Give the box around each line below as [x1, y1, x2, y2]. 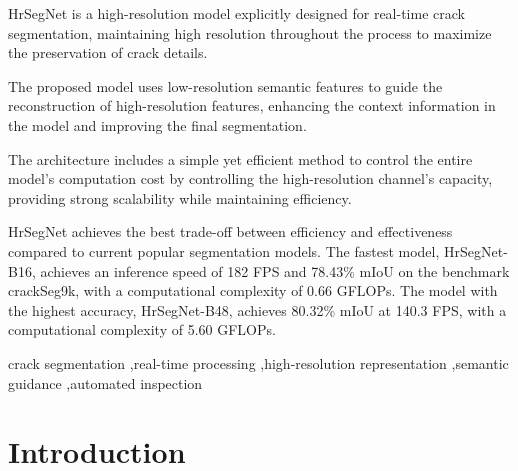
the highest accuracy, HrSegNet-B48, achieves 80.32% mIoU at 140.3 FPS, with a [8, 299, 507, 320]
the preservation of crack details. [8, 42, 208, 63]
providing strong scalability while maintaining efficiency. [8, 187, 352, 208]
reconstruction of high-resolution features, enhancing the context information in [8, 95, 496, 116]
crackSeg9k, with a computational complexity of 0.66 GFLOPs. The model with [8, 280, 498, 301]
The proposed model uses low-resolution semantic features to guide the [8, 75, 443, 96]
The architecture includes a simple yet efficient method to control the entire [8, 148, 473, 169]
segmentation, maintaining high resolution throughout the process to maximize [8, 22, 492, 43]
